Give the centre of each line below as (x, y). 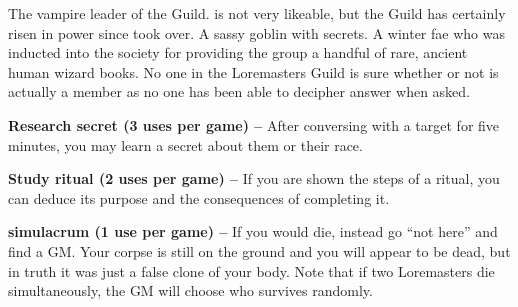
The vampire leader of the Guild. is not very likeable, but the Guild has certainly (257, 13)
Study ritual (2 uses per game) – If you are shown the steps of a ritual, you (254, 178)
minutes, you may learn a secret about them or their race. (185, 144)
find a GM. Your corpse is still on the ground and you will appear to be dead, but (259, 250)
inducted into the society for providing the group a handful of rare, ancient (238, 52)
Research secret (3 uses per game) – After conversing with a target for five (254, 124)
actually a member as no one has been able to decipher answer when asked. (239, 91)
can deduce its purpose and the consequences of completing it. (199, 197)
